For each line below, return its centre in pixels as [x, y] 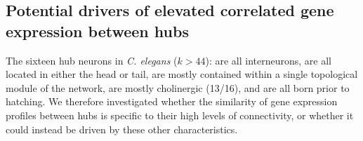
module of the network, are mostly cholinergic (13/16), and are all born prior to [178, 87]
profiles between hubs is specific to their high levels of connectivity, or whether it [180, 115]
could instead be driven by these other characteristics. [122, 129]
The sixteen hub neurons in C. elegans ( [92, 60]
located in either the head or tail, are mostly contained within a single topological [182, 74]
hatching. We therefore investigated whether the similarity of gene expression [172, 101]
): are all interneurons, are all [268, 60]
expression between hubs [97, 31]
